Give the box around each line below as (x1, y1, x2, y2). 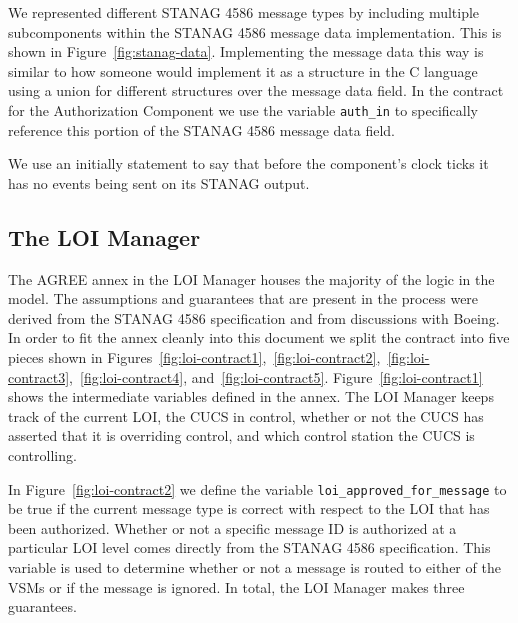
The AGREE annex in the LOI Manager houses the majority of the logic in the (8, 268, 495, 289)
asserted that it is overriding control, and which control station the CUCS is (8, 425, 475, 446)
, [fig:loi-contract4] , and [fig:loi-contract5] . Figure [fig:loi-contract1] (69, 366, 483, 387)
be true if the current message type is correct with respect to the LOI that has (8, 498, 490, 519)
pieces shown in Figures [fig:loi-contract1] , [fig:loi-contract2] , (8, 346, 381, 367)
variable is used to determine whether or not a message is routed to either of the (8, 556, 501, 577)
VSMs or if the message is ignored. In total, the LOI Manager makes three (8, 576, 465, 597)
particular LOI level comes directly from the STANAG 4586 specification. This (8, 537, 491, 558)
